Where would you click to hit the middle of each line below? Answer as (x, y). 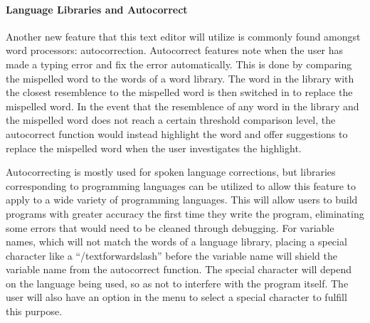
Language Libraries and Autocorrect (97, 9)
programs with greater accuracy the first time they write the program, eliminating (185, 213)
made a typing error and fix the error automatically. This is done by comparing (179, 64)
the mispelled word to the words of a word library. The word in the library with (180, 78)
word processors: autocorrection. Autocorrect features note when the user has (175, 50)
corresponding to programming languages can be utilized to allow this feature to (181, 185)
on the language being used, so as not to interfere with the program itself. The (177, 283)
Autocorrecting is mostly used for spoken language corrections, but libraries (171, 172)
